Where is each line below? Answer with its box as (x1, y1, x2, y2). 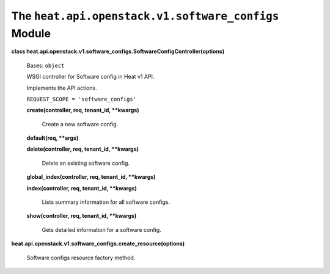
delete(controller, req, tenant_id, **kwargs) (26, 145, 139, 153)
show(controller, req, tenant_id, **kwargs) (26, 212, 137, 220)
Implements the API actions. (26, 84, 97, 92)
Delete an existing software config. (42, 159, 130, 167)
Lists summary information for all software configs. (42, 198, 170, 206)
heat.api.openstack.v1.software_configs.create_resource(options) (11, 240, 185, 247)
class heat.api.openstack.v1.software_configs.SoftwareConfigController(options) (11, 48, 225, 55)
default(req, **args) (26, 134, 79, 142)
